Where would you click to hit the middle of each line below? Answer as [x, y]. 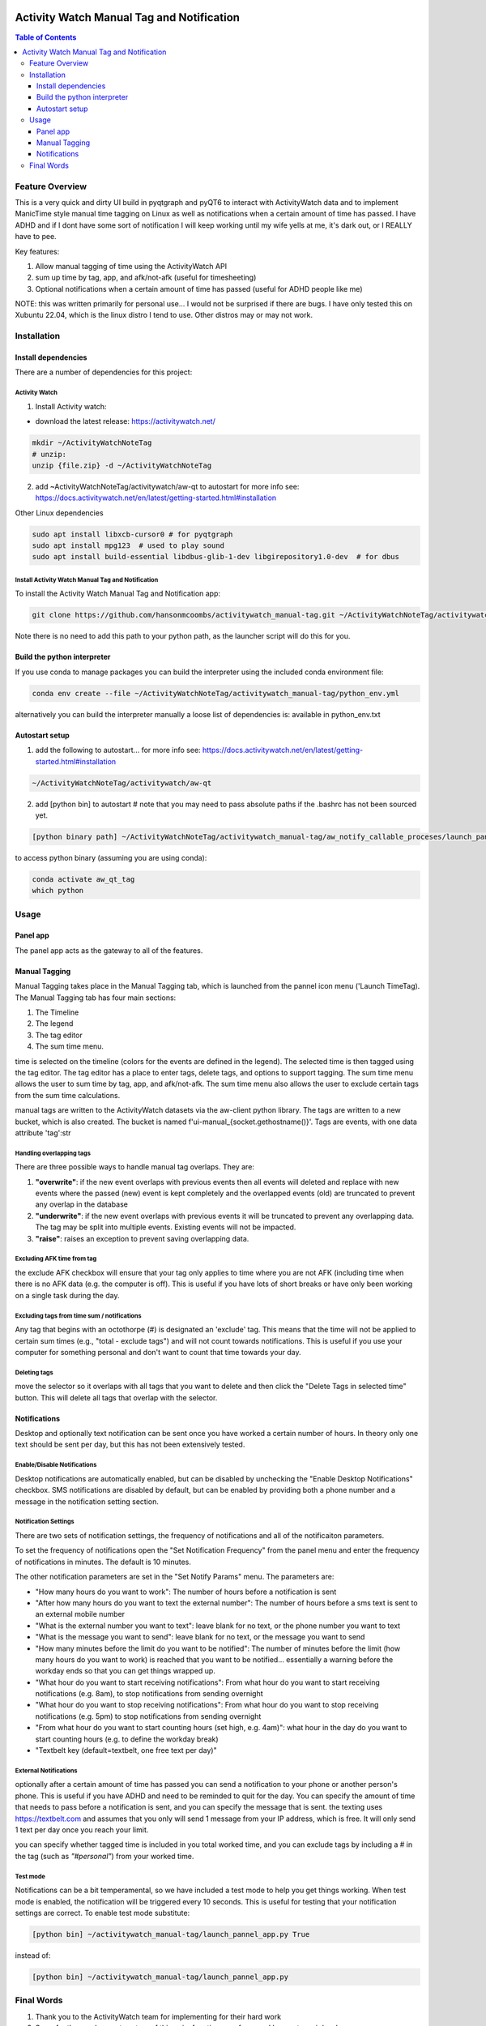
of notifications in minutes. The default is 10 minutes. [103, 1562]
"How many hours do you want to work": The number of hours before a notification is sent [186, 1592]
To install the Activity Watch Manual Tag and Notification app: [118, 594]
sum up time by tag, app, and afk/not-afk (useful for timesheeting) [146, 278]
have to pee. [36, 237]
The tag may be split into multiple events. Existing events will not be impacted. [166, 1227]
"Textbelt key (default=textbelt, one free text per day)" [126, 1750]
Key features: [37, 251]
